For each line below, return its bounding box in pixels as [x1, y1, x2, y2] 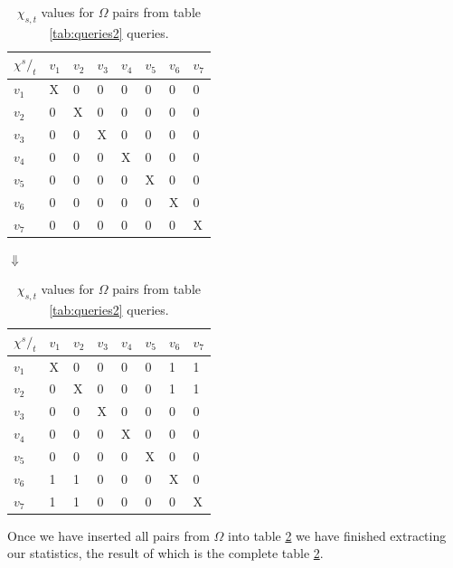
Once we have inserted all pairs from [7, 525, 210, 544]
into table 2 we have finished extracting [228, 525, 447, 544]
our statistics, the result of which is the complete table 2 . [7, 544, 324, 563]
